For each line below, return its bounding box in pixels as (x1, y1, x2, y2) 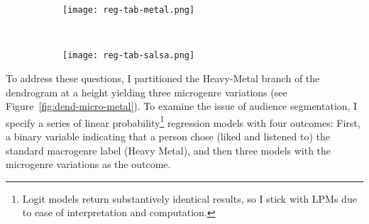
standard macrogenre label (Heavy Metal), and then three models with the (6, 142, 331, 157)
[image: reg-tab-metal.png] (62, 5, 195, 15)
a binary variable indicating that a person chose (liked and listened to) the (6, 128, 330, 143)
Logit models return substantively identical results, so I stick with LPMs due (22, 191, 357, 206)
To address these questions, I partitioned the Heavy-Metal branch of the (6, 70, 320, 85)
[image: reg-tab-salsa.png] (62, 50, 195, 61)
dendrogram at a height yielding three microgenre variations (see (6, 84, 287, 99)
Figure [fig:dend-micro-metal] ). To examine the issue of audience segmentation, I (6, 99, 358, 113)
